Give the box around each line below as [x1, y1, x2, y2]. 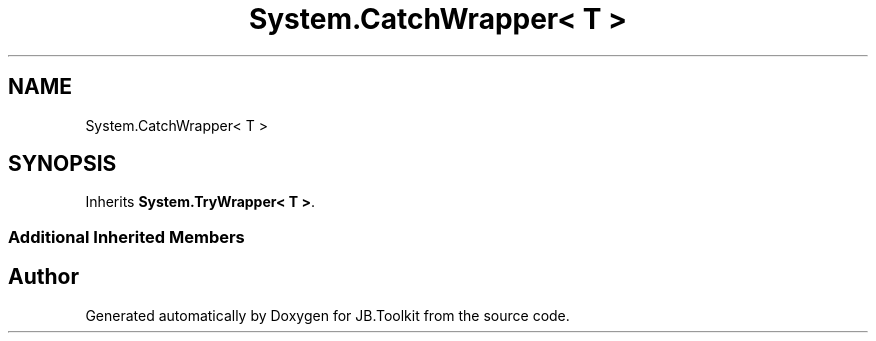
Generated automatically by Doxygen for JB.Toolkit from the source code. [85, 306, 570, 324]
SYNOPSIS [8, 151, 117, 177]
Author [8, 264, 79, 290]
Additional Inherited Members [8, 226, 245, 247]
